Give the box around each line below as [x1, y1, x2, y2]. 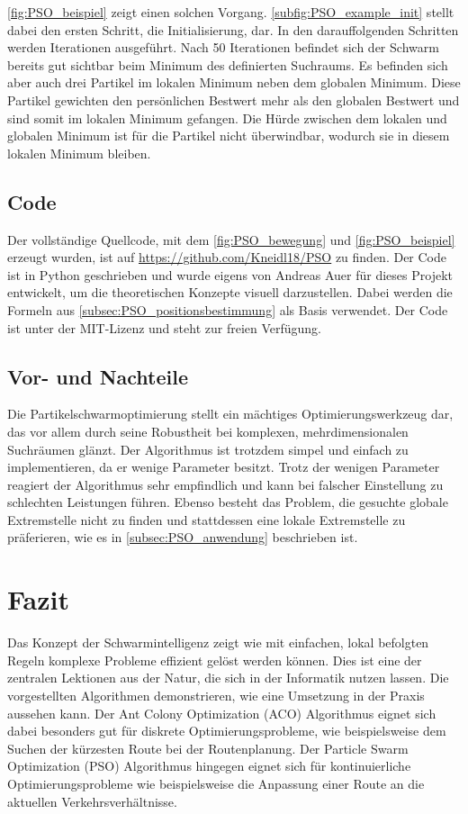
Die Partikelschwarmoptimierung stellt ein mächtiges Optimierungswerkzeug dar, [7, 404, 454, 423]
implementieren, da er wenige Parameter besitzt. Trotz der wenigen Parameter [7, 457, 440, 476]
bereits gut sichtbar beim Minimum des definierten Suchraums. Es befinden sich [7, 55, 448, 74]
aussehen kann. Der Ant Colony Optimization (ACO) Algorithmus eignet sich [7, 703, 436, 722]
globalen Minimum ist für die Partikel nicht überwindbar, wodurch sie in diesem [7, 126, 450, 145]
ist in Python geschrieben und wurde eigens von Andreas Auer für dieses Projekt [7, 265, 453, 284]
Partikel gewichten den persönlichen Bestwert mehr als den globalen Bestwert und [7, 90, 460, 109]
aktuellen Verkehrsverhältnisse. [7, 791, 177, 810]
